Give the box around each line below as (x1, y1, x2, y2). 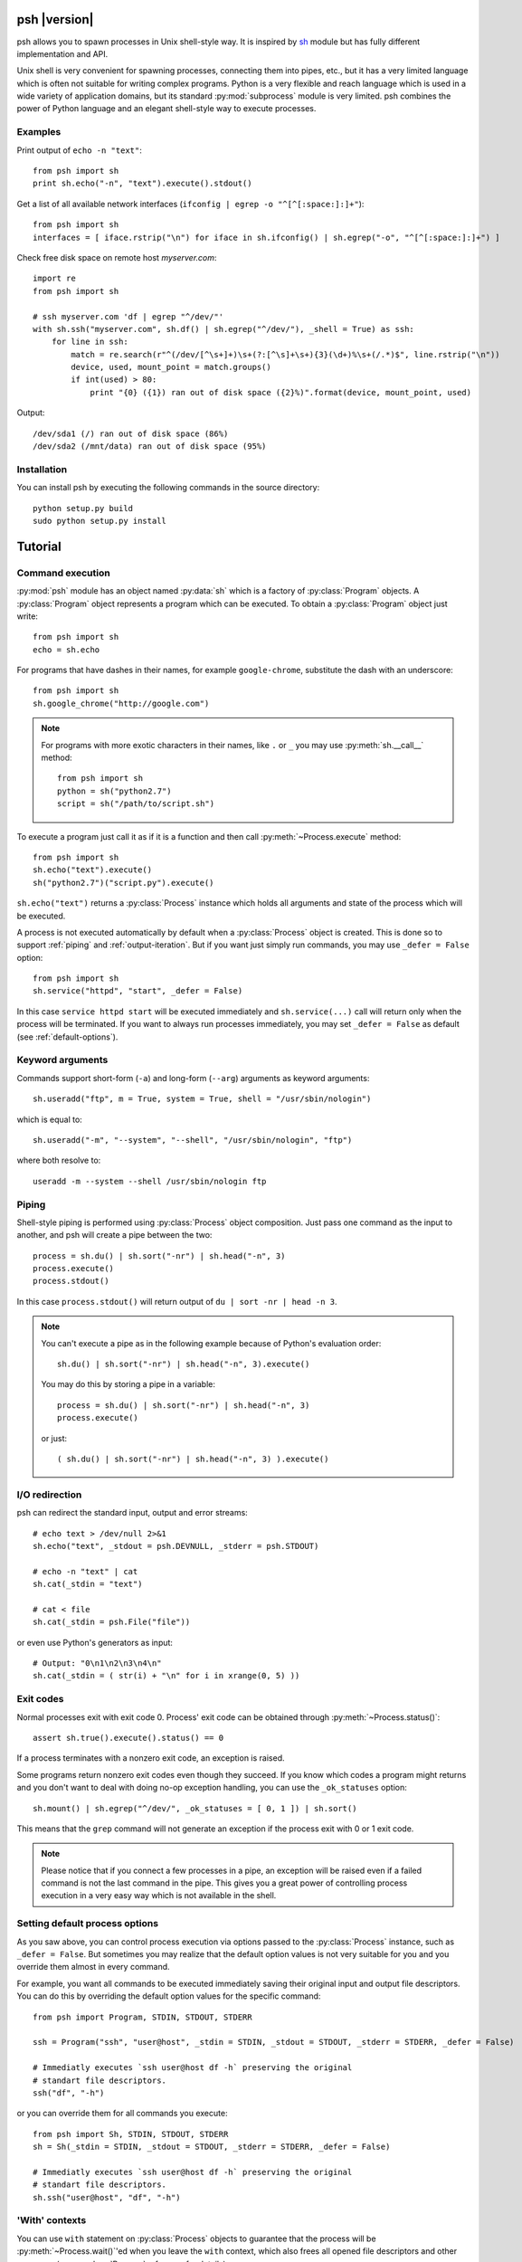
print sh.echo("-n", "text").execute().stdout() (33, 178, 252, 189)
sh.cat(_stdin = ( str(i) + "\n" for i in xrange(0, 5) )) (33, 1670, 300, 1681)
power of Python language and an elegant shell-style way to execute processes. (16, 103, 317, 114)
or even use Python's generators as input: (16, 1637, 174, 1648)
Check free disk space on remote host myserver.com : (16, 252, 217, 262)
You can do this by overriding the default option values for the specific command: (16, 1991, 321, 2001)
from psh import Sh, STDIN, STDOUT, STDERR (33, 2129, 229, 2139)
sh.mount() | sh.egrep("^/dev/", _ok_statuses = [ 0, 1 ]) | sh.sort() (33, 1803, 357, 1813)
